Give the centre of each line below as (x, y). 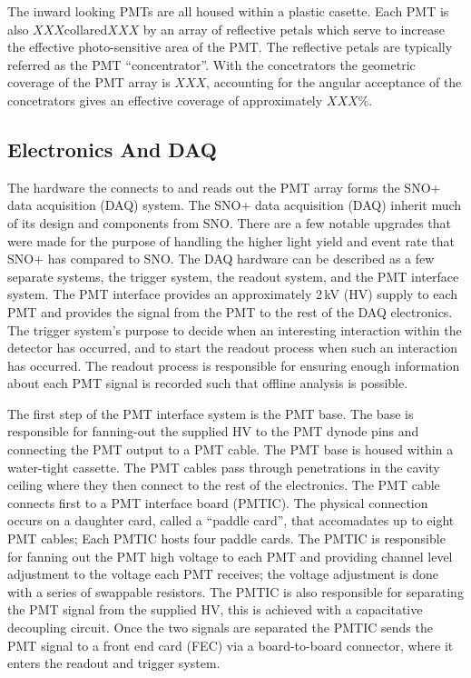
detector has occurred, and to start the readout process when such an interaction (233, 348)
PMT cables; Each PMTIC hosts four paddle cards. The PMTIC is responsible (226, 538)
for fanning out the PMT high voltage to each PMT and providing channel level (230, 556)
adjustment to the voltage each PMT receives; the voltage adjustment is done (223, 574)
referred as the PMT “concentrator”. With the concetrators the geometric (211, 64)
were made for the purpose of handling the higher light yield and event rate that (231, 240)
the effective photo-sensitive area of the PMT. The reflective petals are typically (230, 47)
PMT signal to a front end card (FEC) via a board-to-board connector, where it (231, 645)
